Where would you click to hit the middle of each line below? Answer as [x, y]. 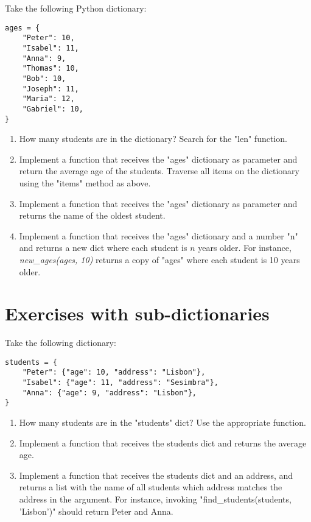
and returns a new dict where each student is [103, 248]
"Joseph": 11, [51, 89]
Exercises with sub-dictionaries [137, 313]
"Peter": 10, [48, 38]
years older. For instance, [245, 248]
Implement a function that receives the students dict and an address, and [156, 475]
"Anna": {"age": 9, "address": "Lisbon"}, [109, 393]
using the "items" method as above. [85, 182]
